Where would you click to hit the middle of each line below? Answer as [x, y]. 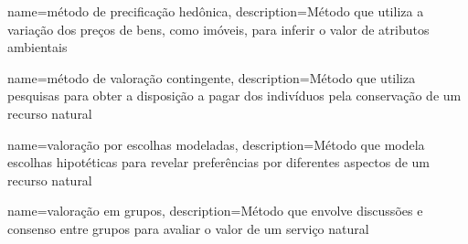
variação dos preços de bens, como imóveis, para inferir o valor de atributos [218, 29]
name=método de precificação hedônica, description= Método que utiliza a [216, 11]
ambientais [37, 47]
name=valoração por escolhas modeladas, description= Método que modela [216, 144]
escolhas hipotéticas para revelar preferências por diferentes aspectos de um [218, 162]
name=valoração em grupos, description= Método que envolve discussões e [215, 211]
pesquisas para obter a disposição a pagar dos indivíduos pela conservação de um [234, 95]
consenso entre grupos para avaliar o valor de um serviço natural [188, 228]
